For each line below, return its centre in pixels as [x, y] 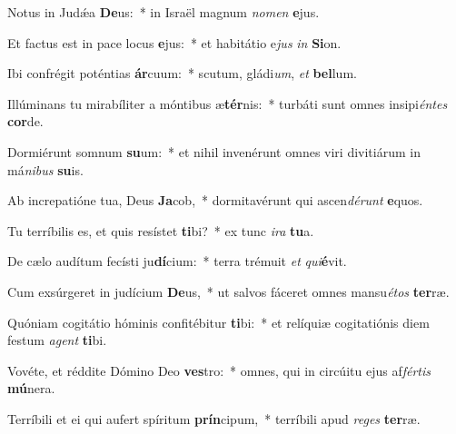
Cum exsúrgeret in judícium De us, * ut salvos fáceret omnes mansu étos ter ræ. [228, 291]
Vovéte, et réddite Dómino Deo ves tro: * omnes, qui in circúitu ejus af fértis [219, 370]
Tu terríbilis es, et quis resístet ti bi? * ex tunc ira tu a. [161, 230]
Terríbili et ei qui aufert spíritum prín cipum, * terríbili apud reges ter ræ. [214, 418]
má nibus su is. [45, 169]
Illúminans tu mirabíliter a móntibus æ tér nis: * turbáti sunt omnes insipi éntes [228, 103]
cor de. [25, 121]
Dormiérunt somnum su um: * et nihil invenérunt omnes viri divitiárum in [214, 151]
